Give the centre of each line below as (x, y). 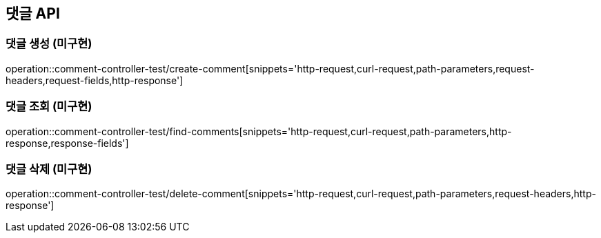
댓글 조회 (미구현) (49, 107)
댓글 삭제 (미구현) (49, 169)
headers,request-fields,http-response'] (95, 80)
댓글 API (33, 13)
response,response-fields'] (67, 143)
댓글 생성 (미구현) (49, 44)
